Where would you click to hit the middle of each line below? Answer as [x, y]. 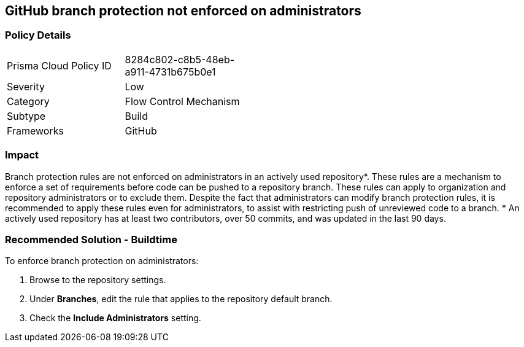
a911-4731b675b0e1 [170, 72]
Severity [26, 86]
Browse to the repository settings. [98, 280]
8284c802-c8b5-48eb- [180, 59]
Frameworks [35, 131]
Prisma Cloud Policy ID [59, 65]
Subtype [26, 116]
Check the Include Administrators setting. [115, 318]
